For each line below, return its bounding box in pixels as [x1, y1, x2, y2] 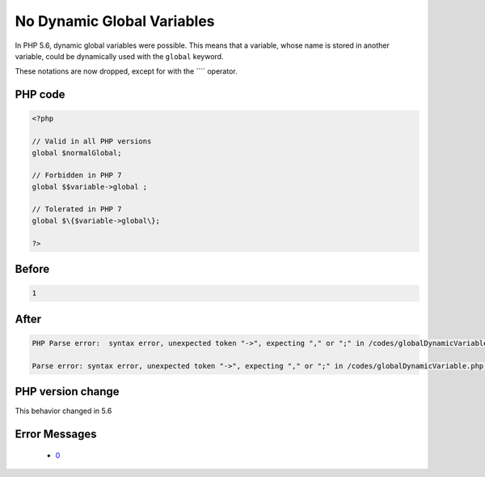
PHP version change [15, 385, 120, 398]
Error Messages [15, 427, 97, 441]
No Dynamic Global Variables [15, 12, 215, 30]
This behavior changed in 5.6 [15, 406, 112, 416]
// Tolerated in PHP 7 [32, 205, 122, 214]
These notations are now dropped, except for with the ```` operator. [15, 66, 238, 76]
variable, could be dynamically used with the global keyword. [15, 51, 224, 61]
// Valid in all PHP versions [32, 137, 152, 146]
